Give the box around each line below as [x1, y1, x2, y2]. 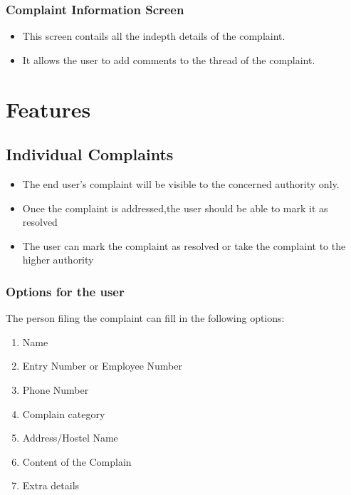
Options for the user [6, 282, 125, 300]
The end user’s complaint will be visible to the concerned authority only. [22, 176, 340, 191]
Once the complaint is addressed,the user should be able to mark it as [22, 200, 328, 215]
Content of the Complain [22, 454, 132, 469]
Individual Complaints [6, 143, 174, 165]
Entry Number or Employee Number [22, 358, 182, 373]
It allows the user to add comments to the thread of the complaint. [22, 52, 315, 67]
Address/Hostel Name [22, 430, 118, 445]
